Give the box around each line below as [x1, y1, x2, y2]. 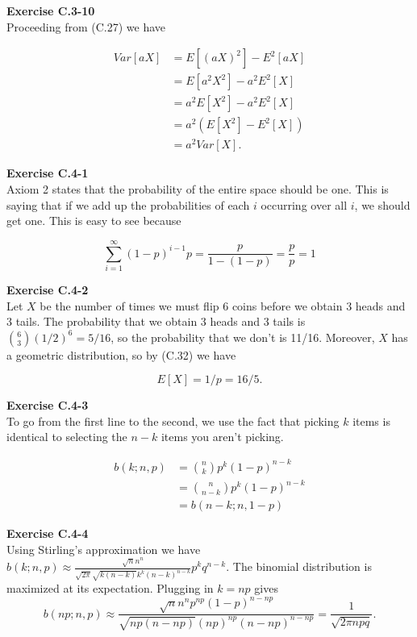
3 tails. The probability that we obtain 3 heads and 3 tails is [6, 313, 306, 330]
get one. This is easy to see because [6, 212, 181, 229]
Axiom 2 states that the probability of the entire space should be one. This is [6, 181, 389, 198]
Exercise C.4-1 [6, 164, 89, 181]
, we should [354, 196, 411, 213]
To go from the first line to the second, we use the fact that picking [6, 412, 340, 429]
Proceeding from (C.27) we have [6, 18, 166, 35]
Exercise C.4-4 [6, 525, 89, 542]
